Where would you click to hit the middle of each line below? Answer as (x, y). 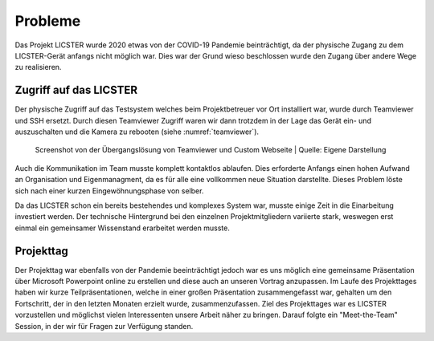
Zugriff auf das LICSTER (76, 90)
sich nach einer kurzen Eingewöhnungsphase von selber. (109, 191)
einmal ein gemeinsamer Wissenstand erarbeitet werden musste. (123, 228)
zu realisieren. (38, 67)
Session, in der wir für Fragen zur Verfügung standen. (104, 326)
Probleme (48, 21)
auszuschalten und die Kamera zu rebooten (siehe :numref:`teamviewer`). (137, 132)
